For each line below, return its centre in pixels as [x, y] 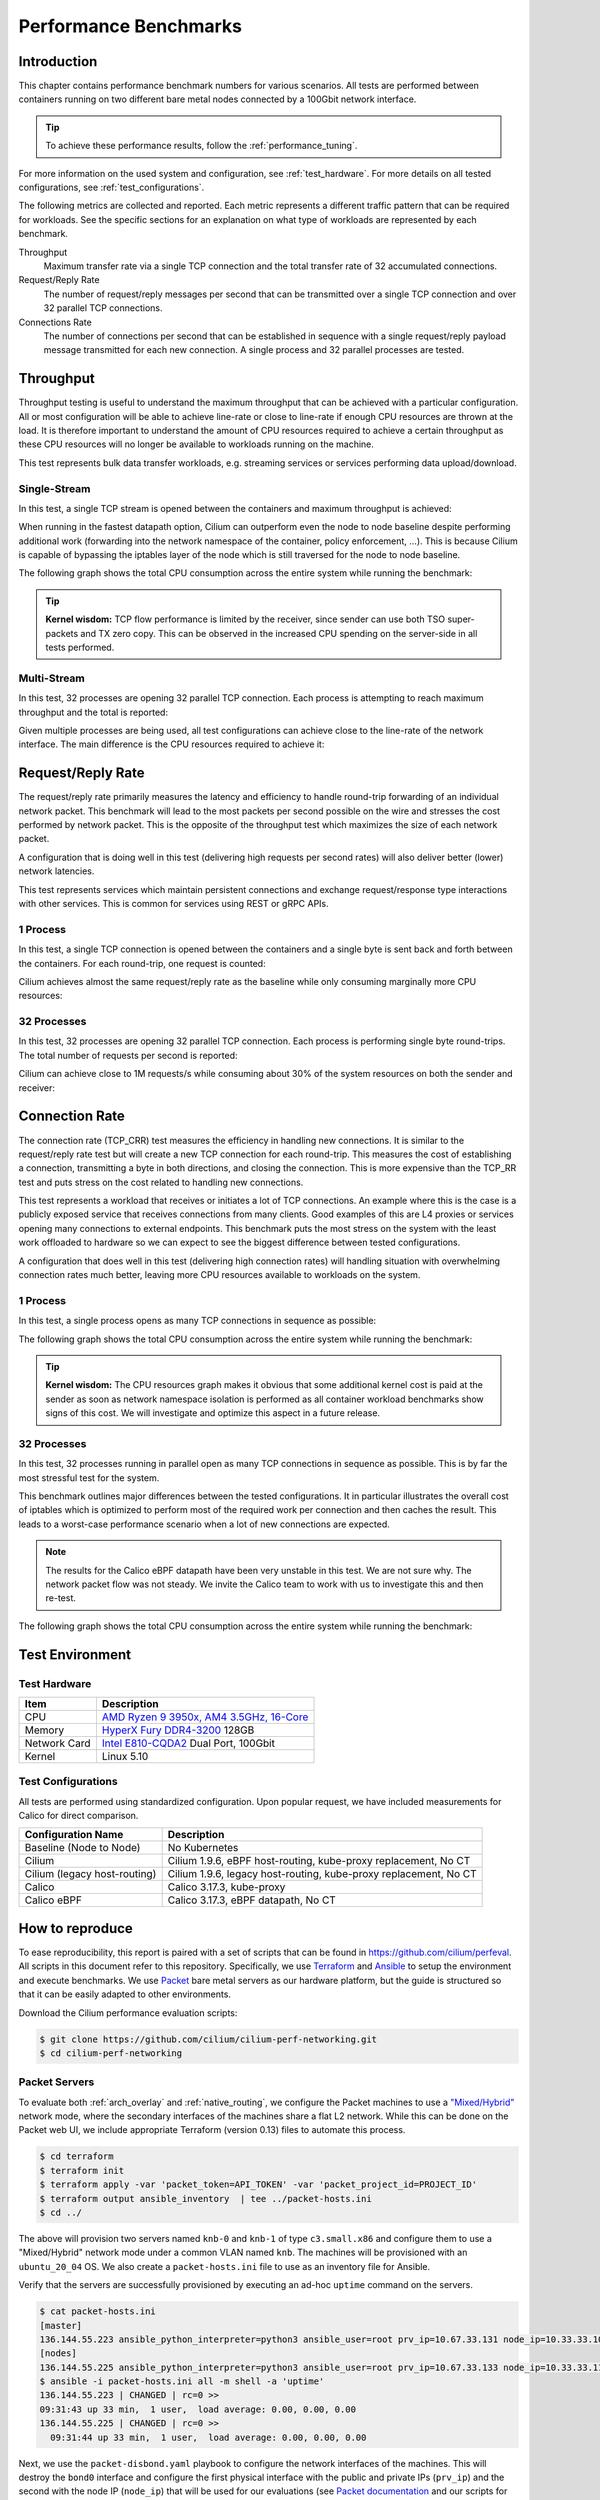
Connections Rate [55, 322]
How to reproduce [76, 1928]
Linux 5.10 [125, 1756]
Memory [44, 1730]
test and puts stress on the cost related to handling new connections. [161, 1182]
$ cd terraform [76, 2156]
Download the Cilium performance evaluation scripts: [128, 2012]
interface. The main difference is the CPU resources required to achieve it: [171, 744]
